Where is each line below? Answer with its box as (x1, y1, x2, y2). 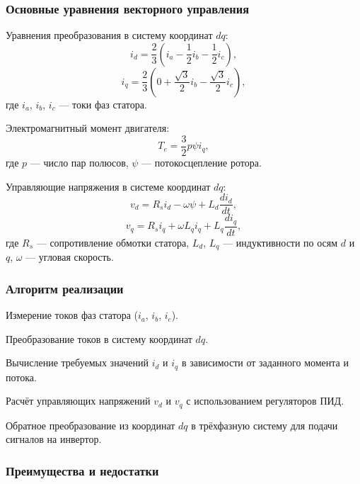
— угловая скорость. (25, 249, 114, 264)
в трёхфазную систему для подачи (191, 417, 338, 432)
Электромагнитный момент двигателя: (6, 120, 170, 135)
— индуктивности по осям (223, 235, 338, 249)
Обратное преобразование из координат (6, 417, 175, 432)
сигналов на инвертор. (6, 432, 102, 446)
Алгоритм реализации (6, 279, 124, 297)
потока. (6, 369, 37, 384)
